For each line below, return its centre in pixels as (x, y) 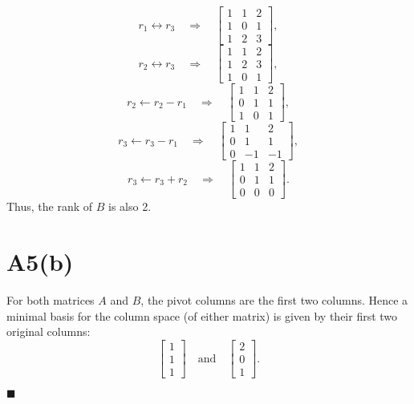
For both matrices (51, 300)
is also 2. (130, 206)
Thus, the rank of (50, 206)
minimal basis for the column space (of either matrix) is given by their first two (202, 315)
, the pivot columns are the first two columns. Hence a (274, 300)
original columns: (49, 331)
